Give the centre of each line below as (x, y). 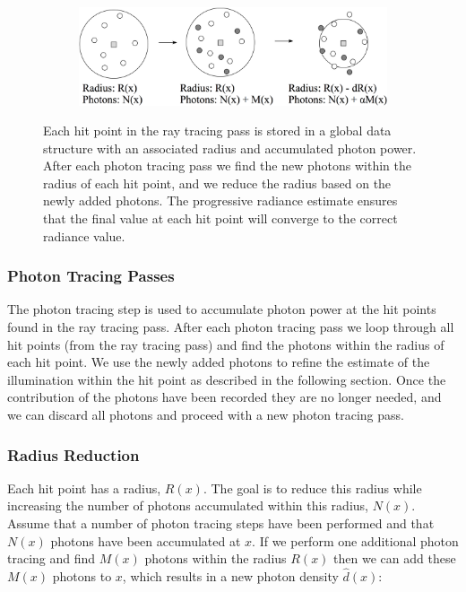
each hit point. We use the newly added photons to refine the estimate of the (219, 362)
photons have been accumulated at (146, 540)
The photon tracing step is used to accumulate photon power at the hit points (222, 309)
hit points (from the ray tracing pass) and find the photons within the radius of (226, 344)
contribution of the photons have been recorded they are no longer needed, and (224, 397)
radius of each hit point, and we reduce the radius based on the (217, 183)
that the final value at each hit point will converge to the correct (220, 218)
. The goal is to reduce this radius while (312, 488)
